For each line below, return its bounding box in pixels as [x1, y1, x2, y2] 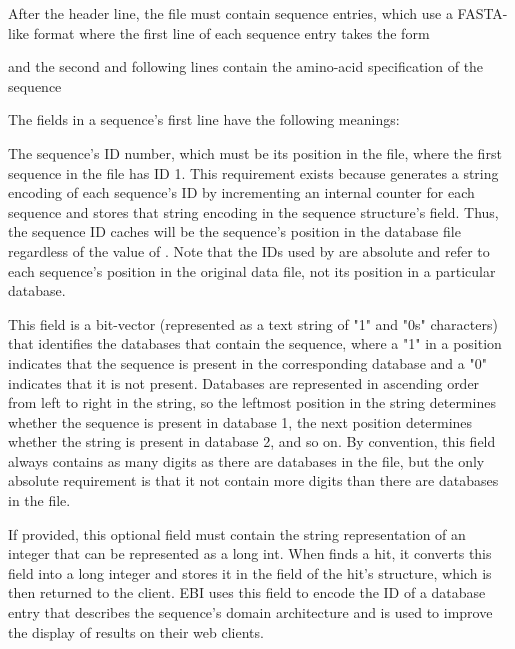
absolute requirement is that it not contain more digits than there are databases [8, 470, 499, 491]
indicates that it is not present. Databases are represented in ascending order [8, 372, 480, 393]
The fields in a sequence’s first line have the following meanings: [8, 109, 400, 130]
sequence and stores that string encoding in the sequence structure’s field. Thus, [8, 201, 499, 222]
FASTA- [457, 3, 508, 23]
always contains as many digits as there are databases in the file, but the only [8, 450, 485, 471]
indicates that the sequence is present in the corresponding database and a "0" [8, 352, 487, 373]
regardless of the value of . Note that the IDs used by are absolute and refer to [8, 240, 490, 261]
